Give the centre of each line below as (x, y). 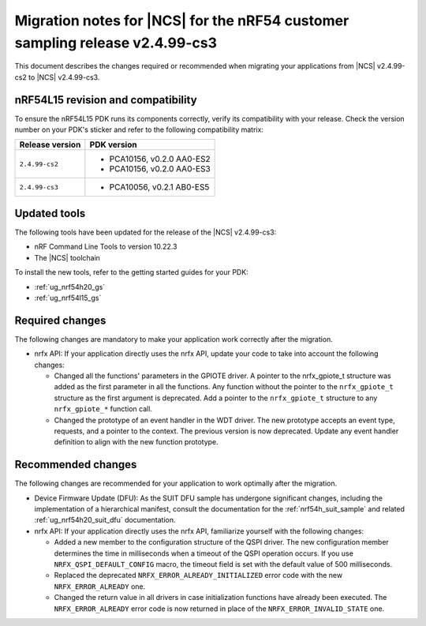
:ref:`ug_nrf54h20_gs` (70, 287)
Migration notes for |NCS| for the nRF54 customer (182, 21)
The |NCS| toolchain (67, 257)
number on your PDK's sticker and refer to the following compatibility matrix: (139, 129)
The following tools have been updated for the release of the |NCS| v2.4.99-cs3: (146, 232)
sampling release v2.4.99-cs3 (116, 43)
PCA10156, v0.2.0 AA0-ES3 (160, 169)
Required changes (60, 320)
